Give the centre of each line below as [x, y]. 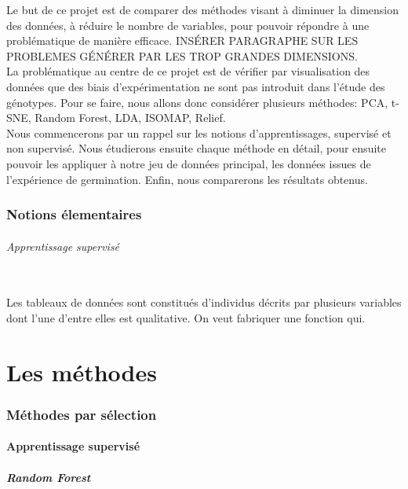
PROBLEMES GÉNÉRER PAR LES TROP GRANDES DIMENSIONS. [182, 55]
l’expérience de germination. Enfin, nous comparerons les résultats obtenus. [187, 179]
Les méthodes [82, 371]
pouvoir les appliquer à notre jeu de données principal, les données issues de [189, 163]
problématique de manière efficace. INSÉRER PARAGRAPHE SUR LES [182, 40]
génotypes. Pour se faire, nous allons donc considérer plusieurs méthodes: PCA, [197, 102]
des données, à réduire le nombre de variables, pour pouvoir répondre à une [188, 25]
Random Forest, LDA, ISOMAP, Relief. [130, 118]
